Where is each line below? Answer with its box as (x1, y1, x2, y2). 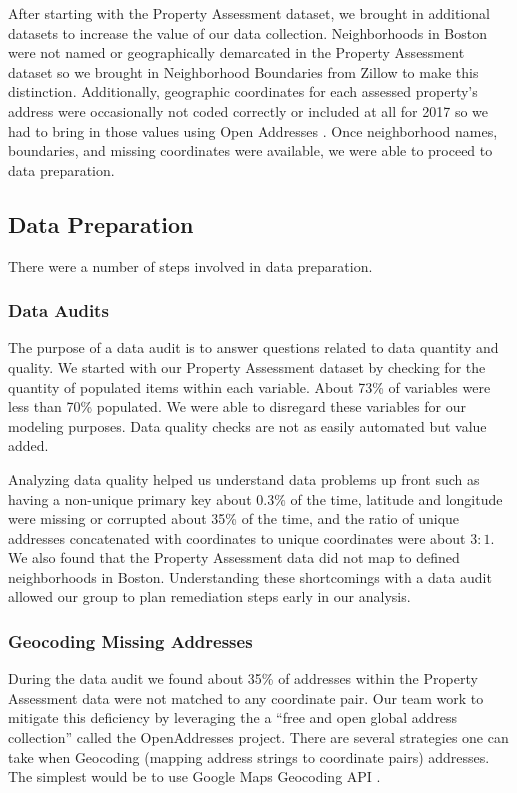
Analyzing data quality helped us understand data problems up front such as (8, 468, 480, 489)
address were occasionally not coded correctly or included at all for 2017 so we (8, 100, 489, 121)
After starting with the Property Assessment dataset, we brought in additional (8, 3, 490, 23)
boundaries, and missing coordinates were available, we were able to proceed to (8, 140, 493, 161)
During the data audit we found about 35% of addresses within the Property (8, 668, 478, 689)
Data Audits (8, 298, 109, 323)
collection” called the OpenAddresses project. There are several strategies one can (8, 727, 509, 748)
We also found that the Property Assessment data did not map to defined (8, 547, 460, 568)
